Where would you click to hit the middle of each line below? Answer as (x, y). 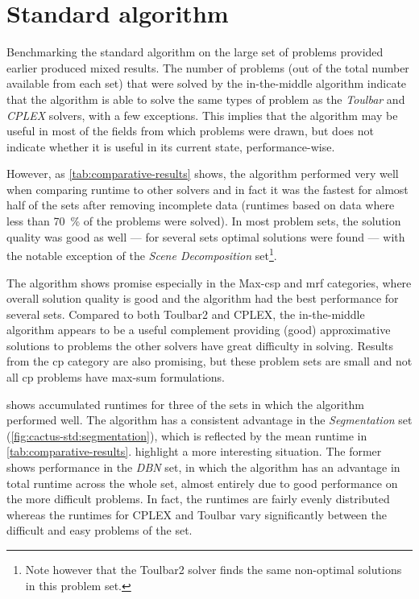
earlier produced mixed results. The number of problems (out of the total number (208, 67)
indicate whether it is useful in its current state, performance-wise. (171, 146)
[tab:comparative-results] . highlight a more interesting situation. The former (194, 451)
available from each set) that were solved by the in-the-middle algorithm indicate (207, 83)
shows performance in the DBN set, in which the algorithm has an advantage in (203, 467)
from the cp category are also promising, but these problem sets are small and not (209, 361)
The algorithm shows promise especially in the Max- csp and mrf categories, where (209, 282)
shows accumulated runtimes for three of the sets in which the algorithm (185, 404)
